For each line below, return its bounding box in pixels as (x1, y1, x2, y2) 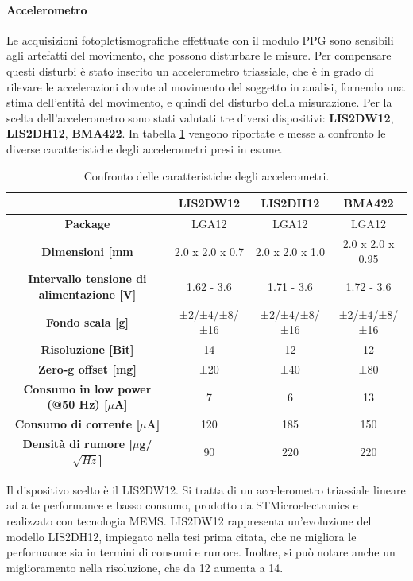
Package (64, 215, 110, 231)
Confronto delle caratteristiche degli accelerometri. (83, 167, 330, 184)
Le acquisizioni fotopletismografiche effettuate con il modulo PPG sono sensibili (6, 31, 394, 48)
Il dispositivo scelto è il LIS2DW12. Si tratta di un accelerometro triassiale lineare (6, 481, 406, 498)
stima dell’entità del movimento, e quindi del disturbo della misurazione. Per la (6, 94, 392, 110)
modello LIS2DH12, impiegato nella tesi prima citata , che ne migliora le (6, 528, 357, 544)
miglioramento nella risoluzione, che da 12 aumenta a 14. (6, 559, 284, 575)
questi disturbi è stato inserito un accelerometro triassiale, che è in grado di (6, 62, 374, 79)
